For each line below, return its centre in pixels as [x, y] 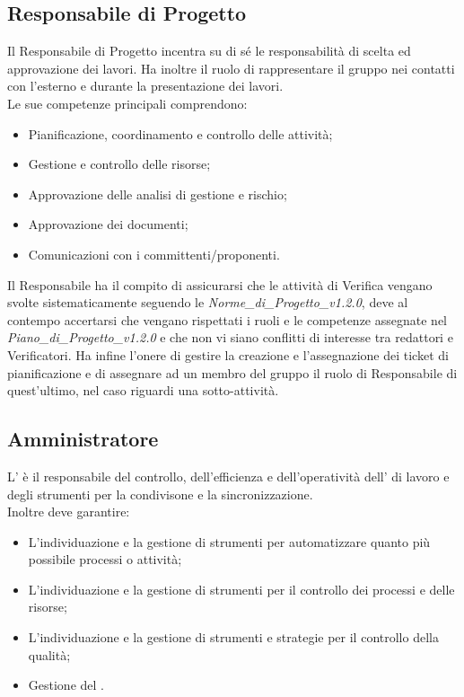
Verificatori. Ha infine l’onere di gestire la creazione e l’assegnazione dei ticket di [228, 354]
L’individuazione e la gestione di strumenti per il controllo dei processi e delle [241, 589]
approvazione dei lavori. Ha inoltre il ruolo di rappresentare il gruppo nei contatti [231, 68]
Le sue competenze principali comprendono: [127, 103]
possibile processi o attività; [105, 559]
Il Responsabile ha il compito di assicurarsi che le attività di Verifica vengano [220, 284]
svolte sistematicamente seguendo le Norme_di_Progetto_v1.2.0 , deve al [208, 302]
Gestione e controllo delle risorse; [119, 164]
